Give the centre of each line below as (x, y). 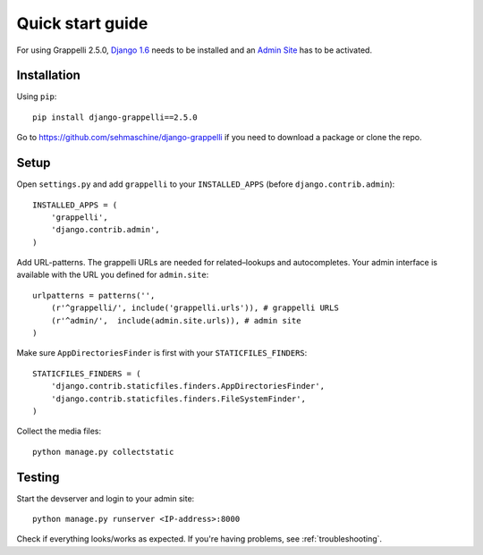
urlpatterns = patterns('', (94, 295)
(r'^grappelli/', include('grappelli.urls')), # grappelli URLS (195, 308)
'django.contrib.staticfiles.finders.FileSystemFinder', (178, 399)
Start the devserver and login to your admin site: (106, 498)
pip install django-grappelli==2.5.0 (115, 117)
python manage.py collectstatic (103, 452)
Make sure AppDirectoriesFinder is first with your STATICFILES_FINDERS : (162, 353)
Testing (38, 477)
